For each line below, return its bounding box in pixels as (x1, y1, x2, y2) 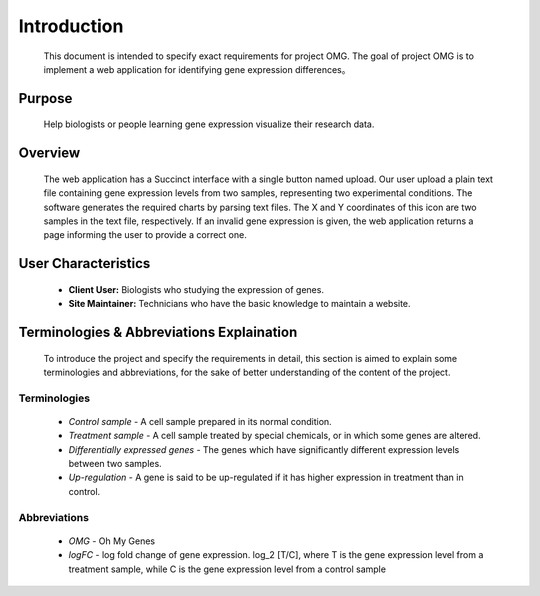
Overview (18, 145, 81, 162)
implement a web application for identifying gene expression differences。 (43, 63, 351, 75)
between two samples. (68, 458, 162, 470)
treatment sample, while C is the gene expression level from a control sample (68, 563, 387, 575)
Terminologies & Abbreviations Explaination (18, 323, 298, 340)
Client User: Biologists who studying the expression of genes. (68, 283, 325, 295)
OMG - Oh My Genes (68, 535, 155, 547)
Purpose (18, 90, 73, 107)
